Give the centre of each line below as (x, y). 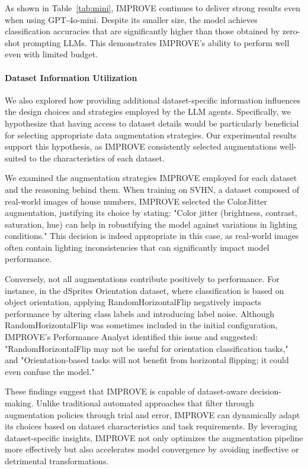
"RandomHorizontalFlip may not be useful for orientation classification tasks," (147, 348)
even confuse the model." (50, 371)
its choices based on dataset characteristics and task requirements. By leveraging (151, 426)
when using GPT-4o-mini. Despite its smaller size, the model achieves (131, 19)
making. (19, 403)
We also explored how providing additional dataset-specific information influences (153, 100)
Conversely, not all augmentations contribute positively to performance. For (142, 279)
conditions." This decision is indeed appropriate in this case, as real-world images (152, 236)
